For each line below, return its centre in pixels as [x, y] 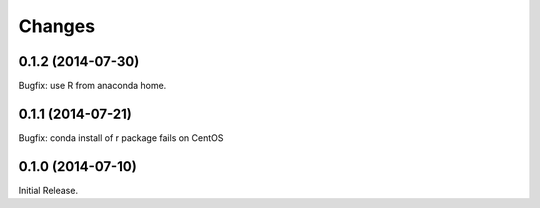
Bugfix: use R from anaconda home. [92, 86]
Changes [56, 26]
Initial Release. [48, 190]
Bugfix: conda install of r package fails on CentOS [121, 137]
